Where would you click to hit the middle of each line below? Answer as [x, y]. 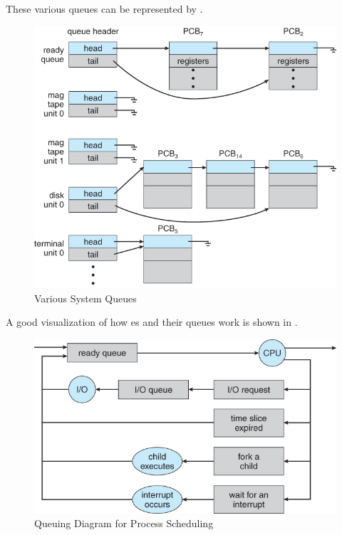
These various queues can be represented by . [104, 9]
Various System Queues [85, 298]
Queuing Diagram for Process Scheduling [124, 523]
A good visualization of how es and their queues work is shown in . [152, 322]
